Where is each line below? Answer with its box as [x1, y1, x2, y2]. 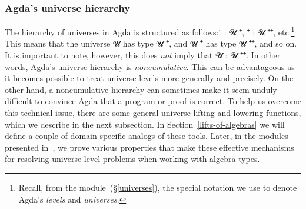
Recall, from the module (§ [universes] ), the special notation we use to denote [18, 181, 297, 193]
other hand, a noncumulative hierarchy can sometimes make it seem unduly [5, 83, 277, 95]
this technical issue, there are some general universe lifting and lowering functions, [5, 107, 301, 119]
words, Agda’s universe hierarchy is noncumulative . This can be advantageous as [5, 60, 295, 72]
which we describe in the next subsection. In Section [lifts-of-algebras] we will [5, 118, 285, 130]
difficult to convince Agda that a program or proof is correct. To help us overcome [5, 95, 302, 107]
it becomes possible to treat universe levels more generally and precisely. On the [5, 72, 294, 84]
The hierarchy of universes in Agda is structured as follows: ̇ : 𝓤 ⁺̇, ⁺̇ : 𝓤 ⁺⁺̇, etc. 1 [5, 24, 295, 38]
